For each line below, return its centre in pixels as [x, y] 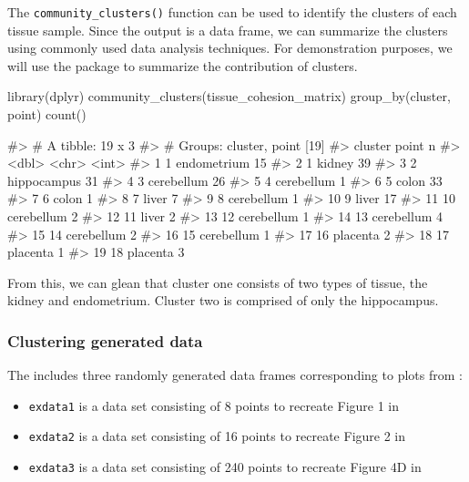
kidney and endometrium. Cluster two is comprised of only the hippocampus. [223, 300]
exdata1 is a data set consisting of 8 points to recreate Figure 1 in [214, 405]
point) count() [47, 114]
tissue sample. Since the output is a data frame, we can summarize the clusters [228, 30]
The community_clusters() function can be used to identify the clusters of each [232, 12]
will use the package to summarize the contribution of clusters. [183, 65]
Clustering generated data [105, 340]
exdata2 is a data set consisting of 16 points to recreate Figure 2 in [217, 436]
